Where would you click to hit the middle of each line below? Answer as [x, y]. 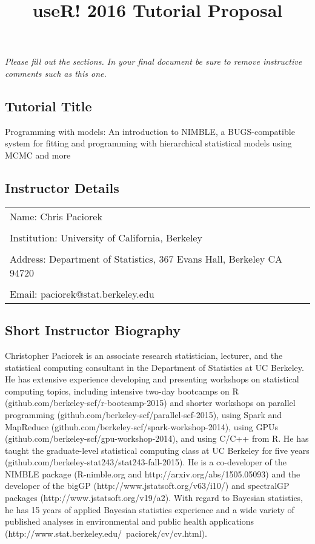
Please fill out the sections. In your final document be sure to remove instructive [154, 61]
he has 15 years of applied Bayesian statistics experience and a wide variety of [150, 509]
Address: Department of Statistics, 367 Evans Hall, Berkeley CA [146, 258]
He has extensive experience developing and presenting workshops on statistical [152, 379]
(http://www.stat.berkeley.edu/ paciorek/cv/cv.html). [106, 533]
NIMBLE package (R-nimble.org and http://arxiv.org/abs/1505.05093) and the [153, 474]
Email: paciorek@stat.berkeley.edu [82, 293]
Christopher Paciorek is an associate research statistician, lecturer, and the [144, 355]
